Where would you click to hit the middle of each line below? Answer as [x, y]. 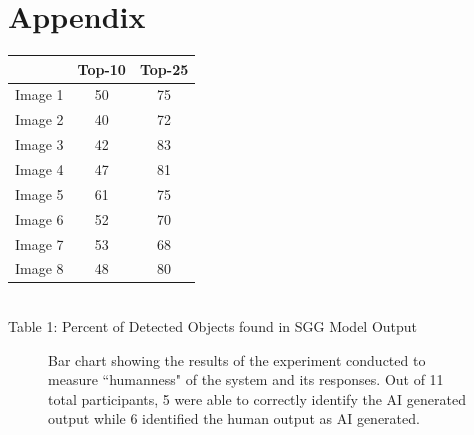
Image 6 [39, 218]
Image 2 [39, 119]
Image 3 [39, 144]
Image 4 [39, 169]
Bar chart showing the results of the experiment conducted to [237, 359]
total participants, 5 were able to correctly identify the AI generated [257, 398]
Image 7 [39, 243]
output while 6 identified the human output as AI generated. [234, 418]
